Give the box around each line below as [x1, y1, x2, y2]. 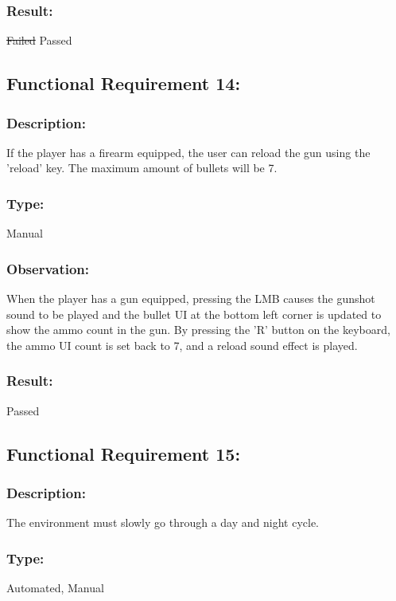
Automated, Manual [6, 579, 104, 596]
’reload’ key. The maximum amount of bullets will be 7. [6, 159, 278, 176]
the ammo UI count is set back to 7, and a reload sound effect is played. [6, 336, 358, 353]
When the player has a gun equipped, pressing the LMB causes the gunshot [6, 290, 375, 307]
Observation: [6, 258, 90, 278]
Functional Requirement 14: [6, 71, 241, 96]
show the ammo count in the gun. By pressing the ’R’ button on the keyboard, [6, 321, 390, 338]
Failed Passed [6, 32, 72, 49]
